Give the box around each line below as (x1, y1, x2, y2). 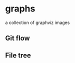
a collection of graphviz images (5, 19, 70, 25)
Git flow (5, 34, 30, 42)
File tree (5, 51, 31, 59)
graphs (5, 3, 35, 14)
